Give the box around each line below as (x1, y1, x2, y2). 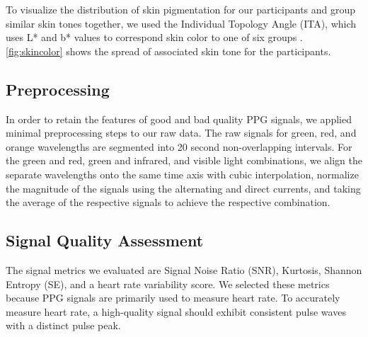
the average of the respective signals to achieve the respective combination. (6, 195, 330, 210)
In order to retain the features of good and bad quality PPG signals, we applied (6, 111, 352, 126)
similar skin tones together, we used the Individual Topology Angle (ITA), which (6, 16, 357, 30)
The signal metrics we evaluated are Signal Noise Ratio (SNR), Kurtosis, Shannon (6, 262, 362, 277)
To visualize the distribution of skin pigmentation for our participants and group (6, 2, 356, 16)
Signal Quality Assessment (6, 229, 204, 251)
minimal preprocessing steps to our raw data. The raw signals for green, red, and (6, 125, 357, 140)
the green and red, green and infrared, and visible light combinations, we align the (6, 153, 362, 168)
